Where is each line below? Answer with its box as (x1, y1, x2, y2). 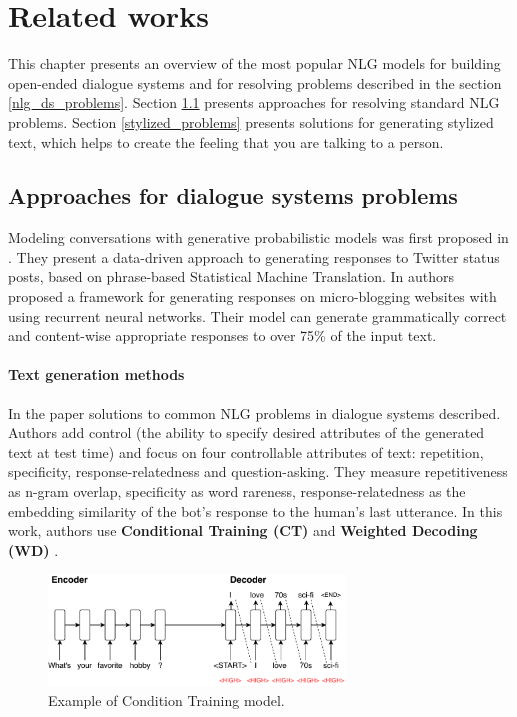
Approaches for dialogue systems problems (8, 180, 458, 211)
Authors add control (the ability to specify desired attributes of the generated (8, 422, 485, 443)
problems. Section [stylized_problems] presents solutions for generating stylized (8, 111, 494, 132)
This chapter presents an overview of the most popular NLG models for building (8, 53, 501, 74)
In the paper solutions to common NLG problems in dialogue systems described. (8, 402, 501, 423)
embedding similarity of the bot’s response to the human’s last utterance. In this (8, 500, 503, 521)
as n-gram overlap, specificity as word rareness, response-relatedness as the (8, 481, 466, 502)
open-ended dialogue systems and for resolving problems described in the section (8, 72, 502, 93)
